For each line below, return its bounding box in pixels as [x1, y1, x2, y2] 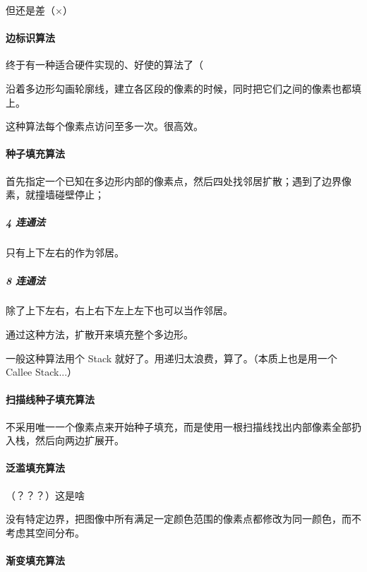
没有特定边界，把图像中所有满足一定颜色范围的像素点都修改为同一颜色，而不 [6, 511, 361, 526]
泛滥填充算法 [6, 460, 65, 475]
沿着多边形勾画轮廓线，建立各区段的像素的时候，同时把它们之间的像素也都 [6, 81, 351, 95]
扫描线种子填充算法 [6, 392, 95, 407]
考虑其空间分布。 [6, 525, 85, 540]
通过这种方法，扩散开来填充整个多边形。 [6, 327, 193, 342]
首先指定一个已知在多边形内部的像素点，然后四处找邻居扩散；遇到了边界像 [6, 173, 351, 188]
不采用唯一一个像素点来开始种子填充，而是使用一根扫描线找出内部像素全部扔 [6, 419, 361, 434]
